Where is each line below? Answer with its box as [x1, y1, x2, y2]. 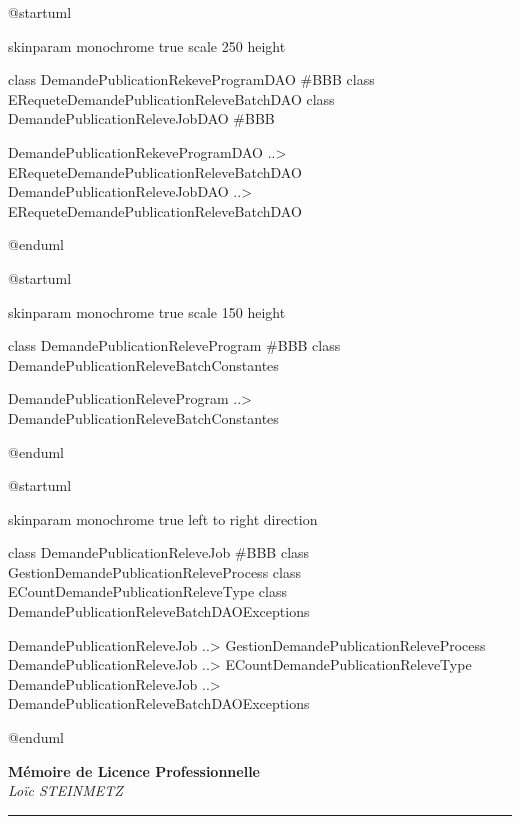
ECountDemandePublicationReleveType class [8, 581, 287, 602]
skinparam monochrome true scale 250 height [8, 35, 286, 56]
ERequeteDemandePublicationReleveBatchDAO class [8, 88, 335, 109]
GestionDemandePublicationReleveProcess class [8, 561, 301, 582]
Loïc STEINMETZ [8, 780, 123, 801]
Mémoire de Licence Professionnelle [8, 760, 260, 781]
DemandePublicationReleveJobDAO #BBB [8, 108, 275, 129]
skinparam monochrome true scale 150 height [8, 301, 286, 322]
